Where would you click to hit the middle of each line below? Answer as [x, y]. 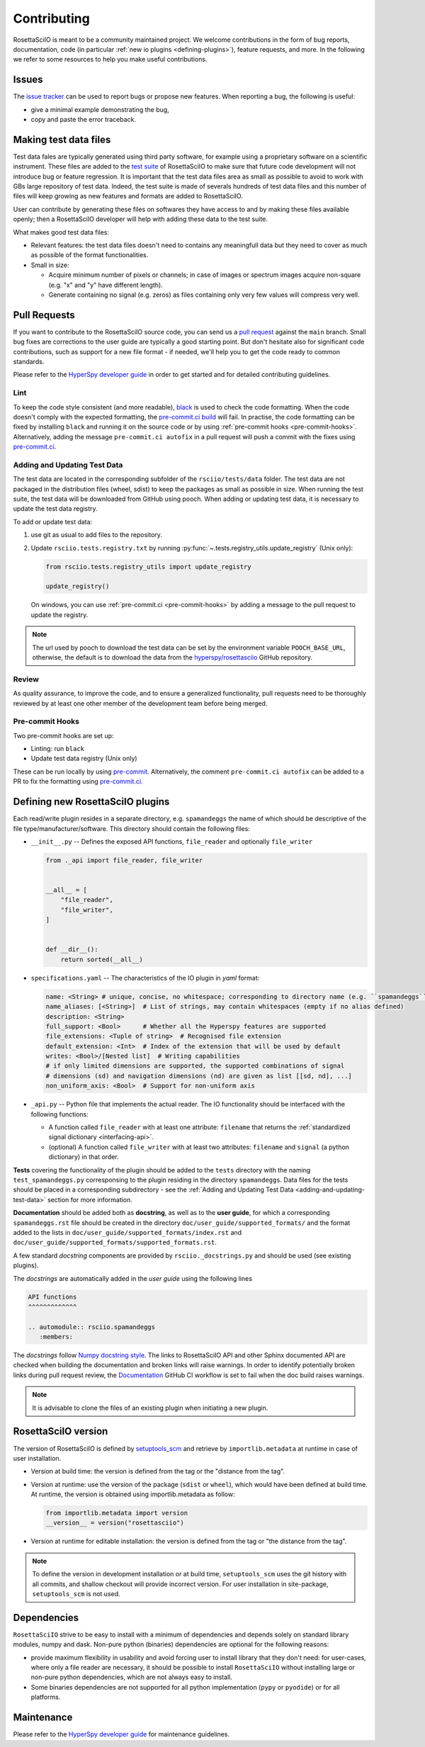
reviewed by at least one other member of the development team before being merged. [140, 703]
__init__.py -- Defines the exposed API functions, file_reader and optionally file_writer [172, 841]
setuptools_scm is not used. [76, 1593]
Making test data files [62, 139]
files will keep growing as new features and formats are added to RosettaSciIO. [128, 196]
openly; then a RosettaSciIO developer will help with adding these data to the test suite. [141, 219]
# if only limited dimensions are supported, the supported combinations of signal [195, 1066]
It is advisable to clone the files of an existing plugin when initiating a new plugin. [150, 1408]
